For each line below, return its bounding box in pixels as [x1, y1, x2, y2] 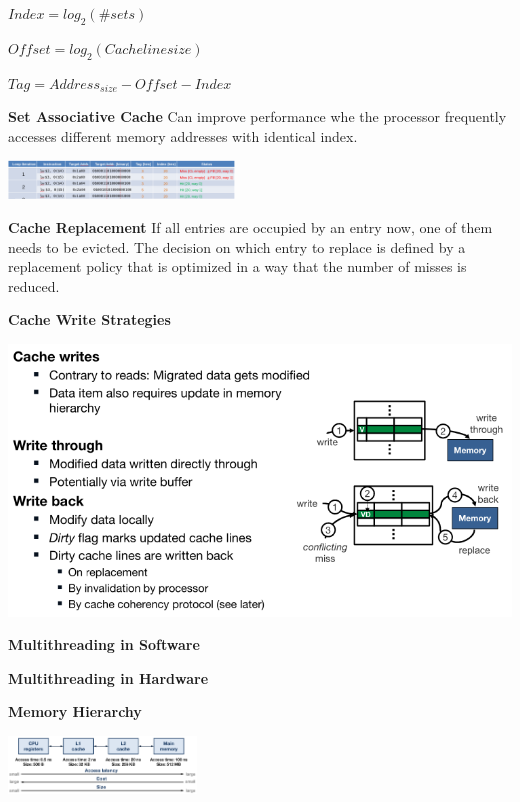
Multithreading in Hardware [8, 667, 209, 688]
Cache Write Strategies [8, 309, 171, 330]
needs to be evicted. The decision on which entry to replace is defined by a [8, 236, 466, 257]
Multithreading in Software [8, 634, 200, 655]
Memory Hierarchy [8, 701, 142, 722]
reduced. [8, 275, 60, 296]
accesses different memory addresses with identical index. [8, 125, 358, 146]
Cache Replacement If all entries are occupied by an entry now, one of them [8, 216, 493, 237]
